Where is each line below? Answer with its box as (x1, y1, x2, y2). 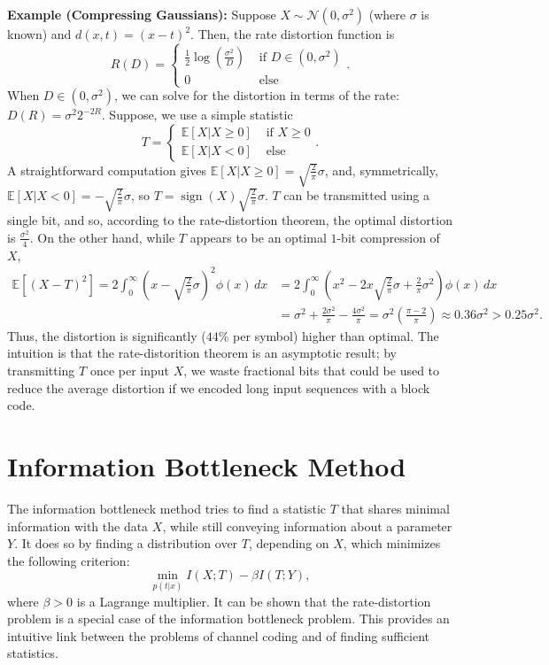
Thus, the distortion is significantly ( (7, 326, 206, 344)
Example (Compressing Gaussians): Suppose (7, 5, 276, 23)
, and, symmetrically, (324, 160, 438, 179)
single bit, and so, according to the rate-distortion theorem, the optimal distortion (7, 211, 452, 229)
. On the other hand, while (29, 228, 175, 246)
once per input (89, 361, 169, 380)
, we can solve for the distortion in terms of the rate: (113, 86, 399, 104)
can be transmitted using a (283, 186, 429, 204)
